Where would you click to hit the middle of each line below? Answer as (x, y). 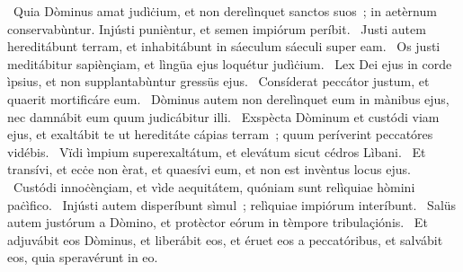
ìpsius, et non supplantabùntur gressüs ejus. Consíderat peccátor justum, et (218, 81)
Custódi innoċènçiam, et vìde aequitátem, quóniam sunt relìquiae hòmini (214, 186)
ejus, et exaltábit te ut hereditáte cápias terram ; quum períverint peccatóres (220, 134)
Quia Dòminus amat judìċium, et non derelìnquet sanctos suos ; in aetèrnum (225, 11)
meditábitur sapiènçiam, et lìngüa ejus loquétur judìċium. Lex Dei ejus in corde (230, 63)
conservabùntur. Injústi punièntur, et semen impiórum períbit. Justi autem (217, 28)
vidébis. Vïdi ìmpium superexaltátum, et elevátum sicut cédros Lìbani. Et (217, 151)
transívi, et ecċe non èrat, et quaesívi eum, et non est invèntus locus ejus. (209, 169)
